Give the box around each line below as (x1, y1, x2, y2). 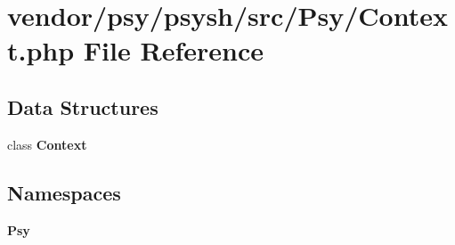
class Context (7, 135, 87, 153)
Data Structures (7, 93, 158, 120)
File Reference (83, 32, 264, 69)
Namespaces (7, 178, 121, 206)
